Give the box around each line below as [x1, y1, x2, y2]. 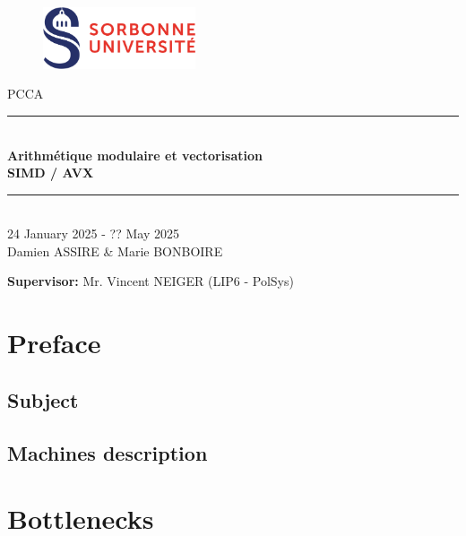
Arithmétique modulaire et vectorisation [7, 145, 263, 164]
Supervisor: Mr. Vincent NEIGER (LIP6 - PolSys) [7, 272, 294, 290]
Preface [7, 324, 101, 361]
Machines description [7, 438, 208, 466]
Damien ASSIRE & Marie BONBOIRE [7, 241, 223, 260]
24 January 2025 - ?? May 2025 [7, 224, 179, 243]
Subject [7, 385, 79, 413]
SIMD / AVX [7, 163, 94, 182]
